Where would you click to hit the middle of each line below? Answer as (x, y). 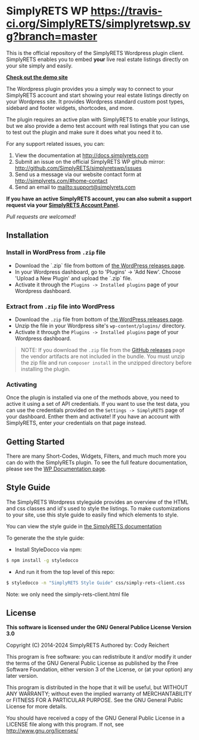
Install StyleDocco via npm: (48, 549)
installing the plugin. (45, 369)
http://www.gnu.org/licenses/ (42, 731)
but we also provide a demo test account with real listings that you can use (98, 126)
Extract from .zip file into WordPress (60, 306)
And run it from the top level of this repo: (65, 571)
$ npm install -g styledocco (42, 560)
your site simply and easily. (40, 65)
